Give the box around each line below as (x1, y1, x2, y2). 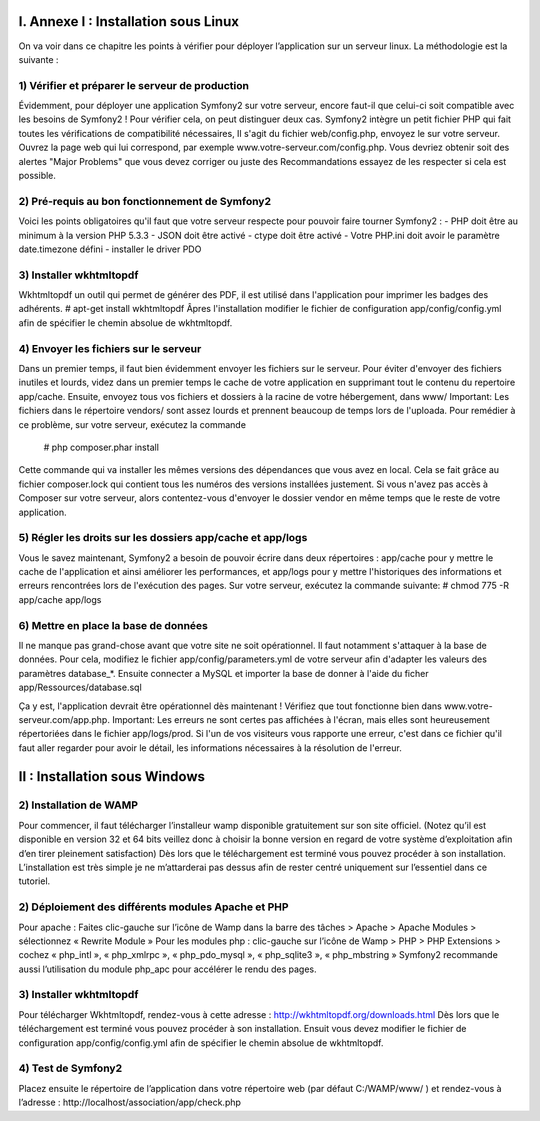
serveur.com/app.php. (18, 713, 110, 725)
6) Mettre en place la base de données (18, 618, 209, 632)
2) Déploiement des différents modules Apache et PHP (18, 900, 289, 914)
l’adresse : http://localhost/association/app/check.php (18, 1096, 242, 1109)
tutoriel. (18, 875, 51, 887)
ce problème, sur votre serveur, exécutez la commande (18, 418, 247, 430)
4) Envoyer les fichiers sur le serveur (18, 341, 202, 355)
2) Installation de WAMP (18, 798, 139, 812)
